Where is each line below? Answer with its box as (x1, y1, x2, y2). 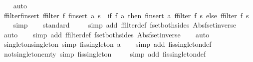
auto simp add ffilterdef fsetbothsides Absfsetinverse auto (3, 29, 210, 39)
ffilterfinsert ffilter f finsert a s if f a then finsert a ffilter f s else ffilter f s (3, 10, 249, 20)
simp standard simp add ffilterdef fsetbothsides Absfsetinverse (13, 20, 237, 30)
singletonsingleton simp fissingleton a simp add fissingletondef (3, 39, 212, 49)
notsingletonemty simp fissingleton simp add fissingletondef (3, 48, 206, 59)
